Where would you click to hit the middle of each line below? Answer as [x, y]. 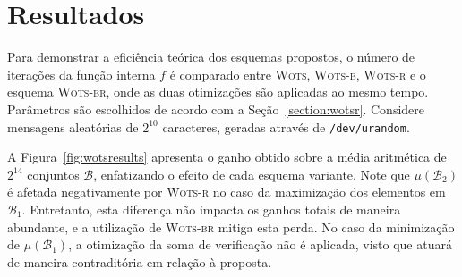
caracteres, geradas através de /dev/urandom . [286, 126]
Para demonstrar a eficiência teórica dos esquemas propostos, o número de [211, 57]
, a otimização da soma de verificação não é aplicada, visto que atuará [260, 244]
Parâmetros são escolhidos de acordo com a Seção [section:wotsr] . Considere [216, 109]
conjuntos [53, 174]
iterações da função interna [81, 74]
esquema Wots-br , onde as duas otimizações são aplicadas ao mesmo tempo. [218, 92]
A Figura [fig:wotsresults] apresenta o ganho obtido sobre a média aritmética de [227, 157]
